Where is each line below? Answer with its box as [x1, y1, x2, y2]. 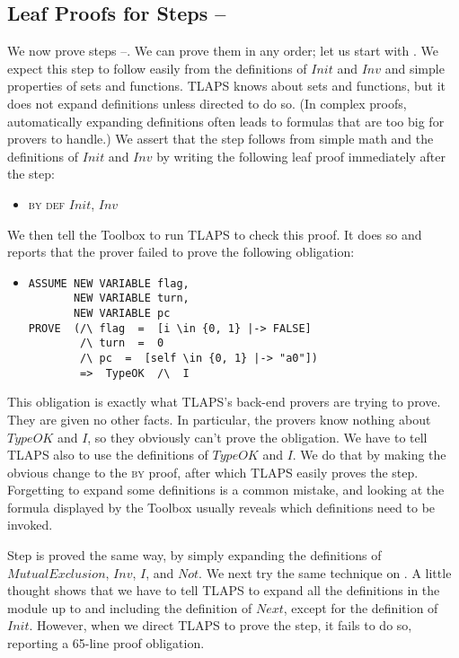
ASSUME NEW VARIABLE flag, [28, 276, 190, 290]
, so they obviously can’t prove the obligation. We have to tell [87, 427, 428, 446]
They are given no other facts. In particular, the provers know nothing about [7, 409, 431, 428]
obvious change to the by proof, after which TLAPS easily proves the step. [7, 462, 419, 481]
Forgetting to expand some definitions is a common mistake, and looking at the [7, 480, 445, 499]
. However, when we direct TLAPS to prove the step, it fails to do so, [29, 616, 412, 635]
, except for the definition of [283, 598, 438, 617]
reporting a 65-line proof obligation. [7, 634, 205, 653]
